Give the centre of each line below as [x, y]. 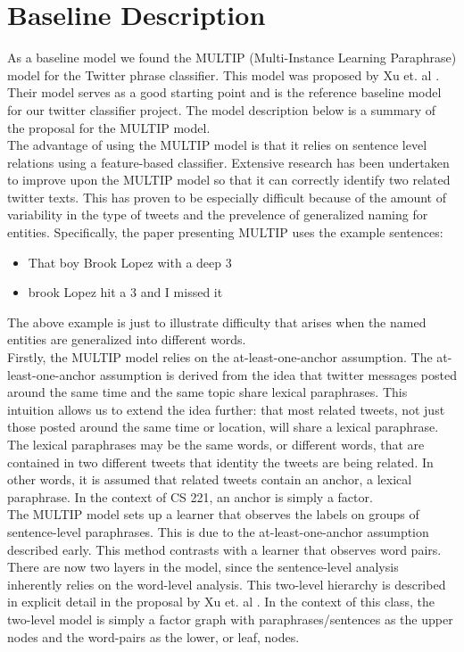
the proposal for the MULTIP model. [109, 127]
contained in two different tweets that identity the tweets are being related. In [220, 462]
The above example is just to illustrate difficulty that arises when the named [217, 322]
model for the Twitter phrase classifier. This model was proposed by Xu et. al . [224, 74]
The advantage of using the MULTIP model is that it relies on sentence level [217, 145]
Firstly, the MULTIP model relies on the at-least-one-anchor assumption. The [220, 357]
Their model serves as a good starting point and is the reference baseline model [224, 92]
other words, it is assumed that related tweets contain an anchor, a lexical [210, 479]
